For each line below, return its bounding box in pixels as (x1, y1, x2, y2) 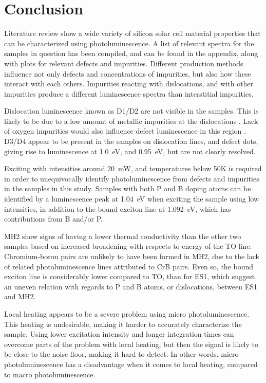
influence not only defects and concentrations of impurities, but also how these (4, 68, 251, 79)
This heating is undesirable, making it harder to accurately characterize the (4, 318, 242, 329)
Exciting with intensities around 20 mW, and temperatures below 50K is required (4, 163, 262, 174)
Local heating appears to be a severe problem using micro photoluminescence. (4, 308, 250, 319)
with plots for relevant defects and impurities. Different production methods (4, 58, 243, 68)
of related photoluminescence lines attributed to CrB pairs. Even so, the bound (4, 261, 254, 271)
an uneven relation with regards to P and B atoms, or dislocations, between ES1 (4, 281, 257, 291)
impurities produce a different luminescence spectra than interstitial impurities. (4, 88, 254, 99)
